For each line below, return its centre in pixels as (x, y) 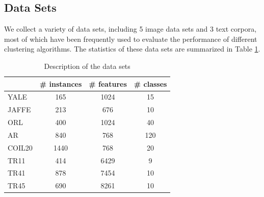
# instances (61, 83)
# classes (150, 83)
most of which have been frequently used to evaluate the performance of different (131, 39)
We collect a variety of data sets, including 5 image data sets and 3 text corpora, (130, 29)
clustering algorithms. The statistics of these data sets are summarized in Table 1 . (132, 49)
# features (108, 83)
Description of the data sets (87, 66)
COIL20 (20, 147)
